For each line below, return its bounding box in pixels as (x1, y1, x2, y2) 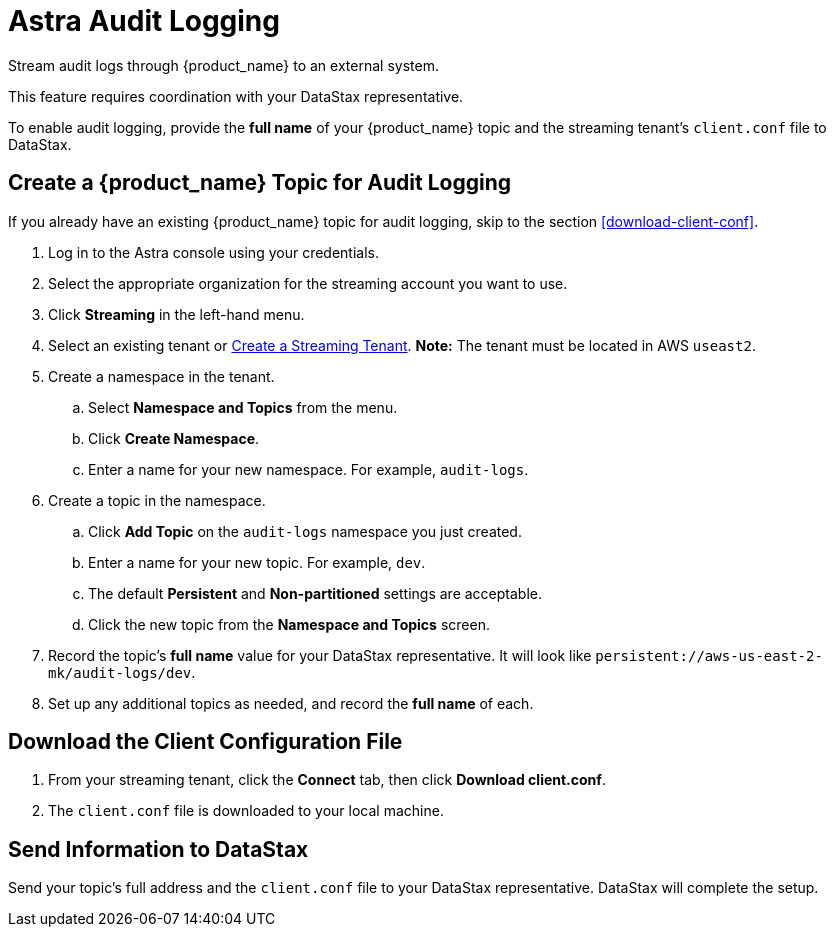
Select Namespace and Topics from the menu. (88, 398, 398, 416)
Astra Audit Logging (8, 4, 280, 38)
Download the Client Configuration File (8, 729, 403, 755)
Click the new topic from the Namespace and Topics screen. (88, 615, 490, 633)
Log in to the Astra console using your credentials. (48, 243, 379, 261)
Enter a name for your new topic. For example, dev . (88, 553, 426, 571)
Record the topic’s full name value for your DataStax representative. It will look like (48, 646, 592, 664)
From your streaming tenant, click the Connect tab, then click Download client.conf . (48, 771, 606, 789)
